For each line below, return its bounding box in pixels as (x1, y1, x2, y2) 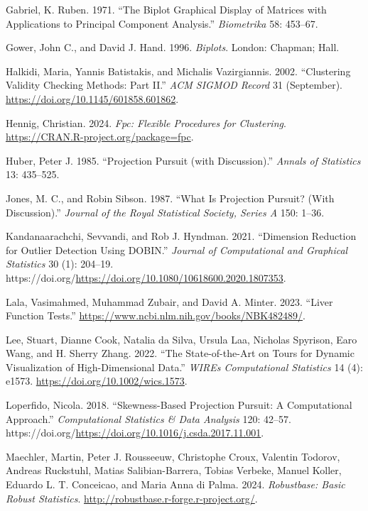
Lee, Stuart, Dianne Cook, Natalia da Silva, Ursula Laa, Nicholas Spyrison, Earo (6, 331, 357, 346)
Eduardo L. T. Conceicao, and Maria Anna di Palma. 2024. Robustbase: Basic (6, 477, 345, 492)
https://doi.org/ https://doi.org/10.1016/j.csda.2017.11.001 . (6, 425, 264, 440)
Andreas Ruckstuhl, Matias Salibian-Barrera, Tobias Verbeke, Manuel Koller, (6, 463, 342, 478)
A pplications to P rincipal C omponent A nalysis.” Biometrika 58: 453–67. (6, 16, 318, 31)
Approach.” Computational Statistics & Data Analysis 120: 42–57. (6, 411, 291, 426)
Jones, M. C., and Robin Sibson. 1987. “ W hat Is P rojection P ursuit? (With (6, 190, 335, 205)
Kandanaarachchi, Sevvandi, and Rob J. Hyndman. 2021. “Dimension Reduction (6, 229, 357, 243)
